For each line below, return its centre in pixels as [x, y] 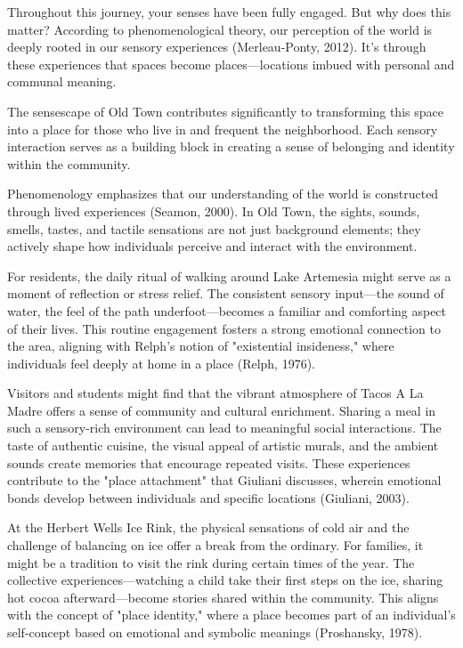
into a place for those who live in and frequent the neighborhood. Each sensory [223, 129]
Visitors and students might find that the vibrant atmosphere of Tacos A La [215, 393]
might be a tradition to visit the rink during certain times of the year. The [211, 562]
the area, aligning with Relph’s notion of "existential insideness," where [201, 346]
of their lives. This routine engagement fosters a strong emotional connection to [224, 328]
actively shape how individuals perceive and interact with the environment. [212, 246]
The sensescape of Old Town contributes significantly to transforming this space [225, 111]
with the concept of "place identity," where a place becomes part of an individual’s [231, 615]
